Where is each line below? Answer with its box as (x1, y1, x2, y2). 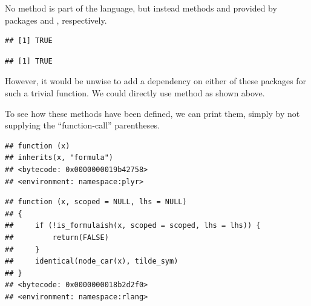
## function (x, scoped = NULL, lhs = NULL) (5, 198, 187, 207)
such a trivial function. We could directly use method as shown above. (5, 86, 265, 99)
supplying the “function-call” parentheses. (5, 119, 160, 131)
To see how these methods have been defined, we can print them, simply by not (5, 107, 300, 119)
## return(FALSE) (5, 233, 109, 242)
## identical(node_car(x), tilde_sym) (5, 257, 178, 266)
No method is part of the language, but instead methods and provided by (5, 2, 277, 14)
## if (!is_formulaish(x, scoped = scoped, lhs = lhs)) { (5, 221, 261, 230)
